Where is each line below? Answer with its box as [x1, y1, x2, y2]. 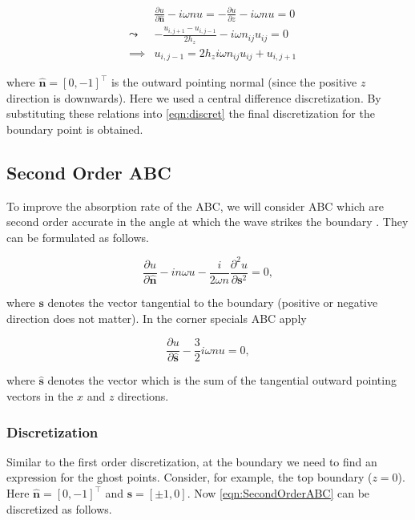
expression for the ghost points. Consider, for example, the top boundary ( [6, 469, 373, 486]
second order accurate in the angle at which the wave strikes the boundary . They [6, 213, 409, 230]
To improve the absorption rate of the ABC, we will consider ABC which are [6, 197, 384, 214]
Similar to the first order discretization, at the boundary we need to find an [6, 453, 377, 470]
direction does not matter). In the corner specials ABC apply [6, 309, 307, 326]
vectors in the [6, 388, 74, 405]
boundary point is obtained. [6, 120, 143, 137]
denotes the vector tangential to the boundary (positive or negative [47, 294, 378, 311]
